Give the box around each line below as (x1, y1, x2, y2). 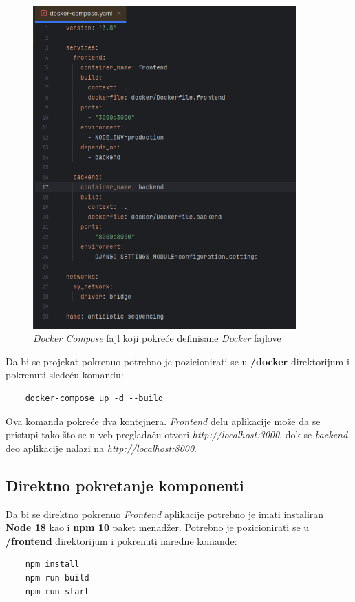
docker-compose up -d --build (25, 393, 164, 403)
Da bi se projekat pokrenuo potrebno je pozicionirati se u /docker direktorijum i (6, 354, 349, 368)
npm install (25, 559, 80, 570)
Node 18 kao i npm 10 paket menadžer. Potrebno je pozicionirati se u (6, 520, 310, 535)
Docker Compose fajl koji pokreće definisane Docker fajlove (33, 331, 281, 345)
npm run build (25, 572, 89, 583)
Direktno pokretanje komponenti (6, 474, 244, 495)
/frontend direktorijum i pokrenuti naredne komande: (6, 533, 237, 548)
